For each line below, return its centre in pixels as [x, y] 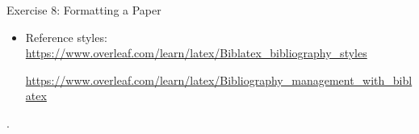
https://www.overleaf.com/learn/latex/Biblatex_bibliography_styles [196, 53]
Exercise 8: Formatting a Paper [84, 10]
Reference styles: [66, 37]
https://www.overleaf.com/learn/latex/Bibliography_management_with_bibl [219, 80]
